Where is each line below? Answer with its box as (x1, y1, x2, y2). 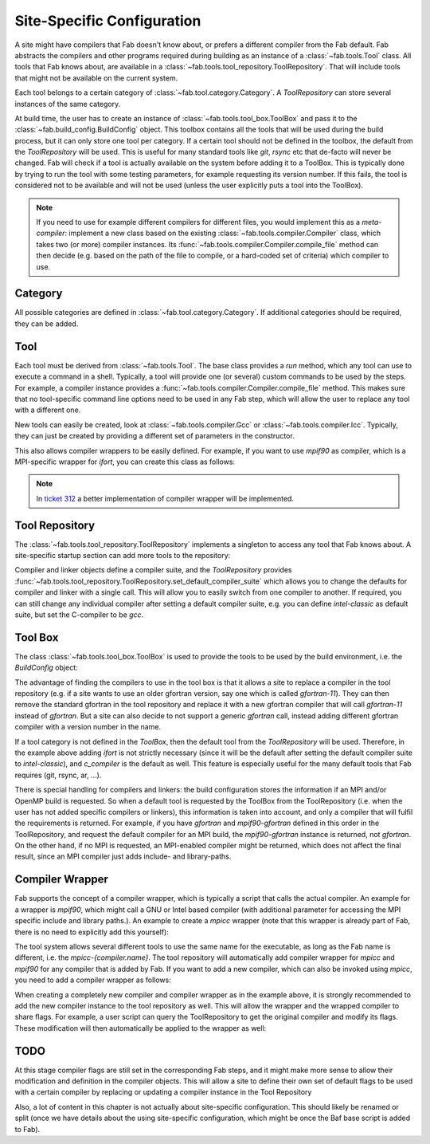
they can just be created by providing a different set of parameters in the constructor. (14, 431, 295, 441)
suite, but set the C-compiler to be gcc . (14, 610, 144, 619)
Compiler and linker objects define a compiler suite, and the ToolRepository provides (14, 565, 292, 575)
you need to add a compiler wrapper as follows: (14, 975, 171, 985)
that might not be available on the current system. (14, 73, 178, 83)
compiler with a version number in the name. (14, 722, 162, 732)
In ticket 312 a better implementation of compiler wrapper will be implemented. (36, 493, 295, 503)
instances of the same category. (14, 99, 121, 108)
